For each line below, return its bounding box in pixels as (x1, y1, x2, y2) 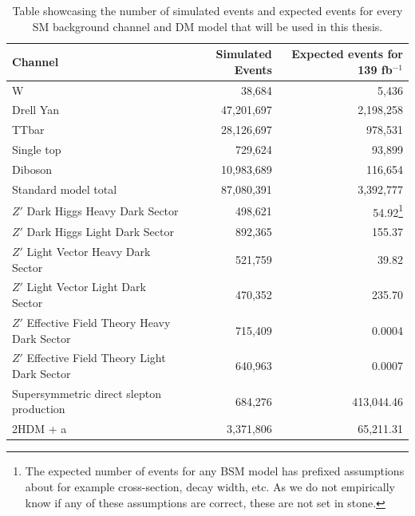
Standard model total (12, 180, 117, 197)
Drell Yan (12, 101, 59, 118)
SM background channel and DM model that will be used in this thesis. (32, 18, 383, 34)
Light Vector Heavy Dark (26, 243, 151, 260)
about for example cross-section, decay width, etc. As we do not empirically (25, 478, 395, 494)
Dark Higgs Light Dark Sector (26, 223, 174, 240)
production (12, 400, 65, 417)
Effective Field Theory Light (26, 349, 166, 366)
